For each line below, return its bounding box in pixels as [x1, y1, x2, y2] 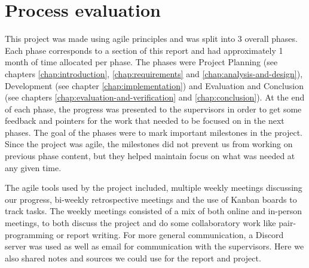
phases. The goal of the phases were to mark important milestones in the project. [5, 126, 302, 138]
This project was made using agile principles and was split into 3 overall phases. [5, 32, 298, 45]
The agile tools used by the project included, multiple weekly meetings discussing [5, 181, 302, 194]
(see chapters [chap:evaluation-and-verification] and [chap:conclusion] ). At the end [5, 91, 305, 103]
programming [5, 228, 54, 240]
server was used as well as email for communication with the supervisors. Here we [5, 240, 304, 252]
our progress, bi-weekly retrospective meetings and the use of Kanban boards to [5, 193, 297, 205]
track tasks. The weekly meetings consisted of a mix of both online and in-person [5, 205, 302, 217]
